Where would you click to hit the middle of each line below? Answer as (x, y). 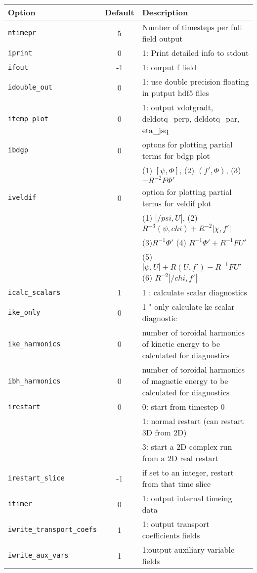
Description (165, 12)
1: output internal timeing (187, 498)
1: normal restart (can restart (193, 421)
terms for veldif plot (177, 203)
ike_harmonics (34, 344)
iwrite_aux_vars (38, 555)
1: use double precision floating (195, 81)
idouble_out (30, 87)
